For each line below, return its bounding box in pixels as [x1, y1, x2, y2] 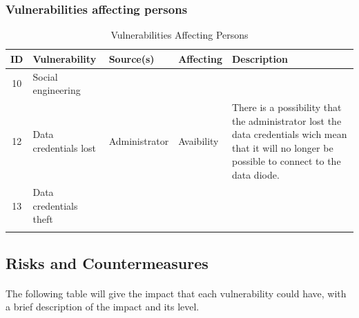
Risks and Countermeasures [6, 252, 208, 273]
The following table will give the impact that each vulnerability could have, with [6, 286, 347, 300]
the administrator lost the [231, 113, 342, 128]
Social [32, 69, 58, 83]
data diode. [231, 168, 280, 182]
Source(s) [108, 51, 155, 66]
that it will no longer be [231, 140, 333, 155]
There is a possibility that [231, 100, 342, 115]
